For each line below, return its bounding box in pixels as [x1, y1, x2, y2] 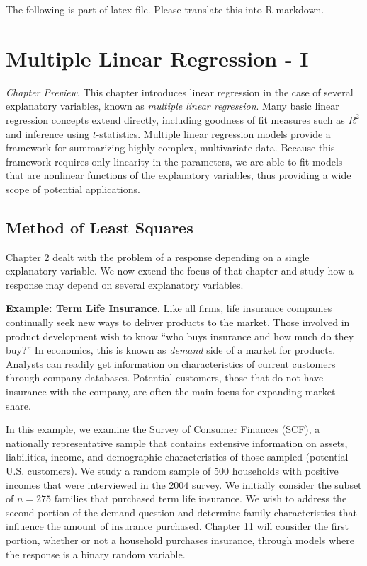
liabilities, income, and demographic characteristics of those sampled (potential [6, 449, 349, 464]
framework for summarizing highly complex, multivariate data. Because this [6, 140, 335, 155]
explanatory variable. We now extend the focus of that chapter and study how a [6, 263, 354, 278]
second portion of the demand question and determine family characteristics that [6, 504, 357, 519]
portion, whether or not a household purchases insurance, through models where [6, 532, 354, 547]
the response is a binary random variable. [6, 546, 186, 561]
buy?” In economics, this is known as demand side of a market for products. [6, 342, 336, 357]
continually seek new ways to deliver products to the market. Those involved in [6, 315, 350, 330]
